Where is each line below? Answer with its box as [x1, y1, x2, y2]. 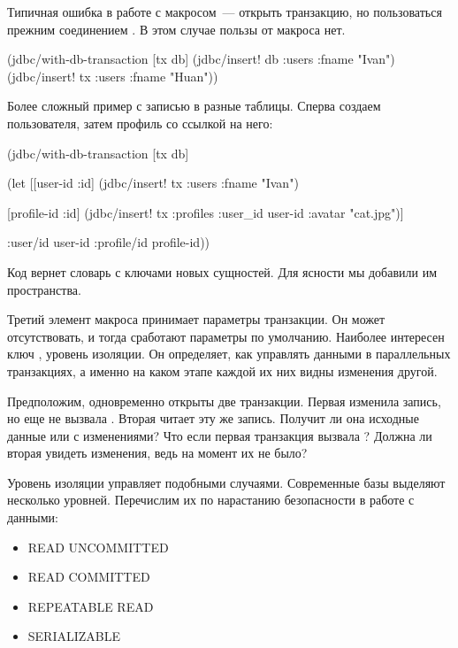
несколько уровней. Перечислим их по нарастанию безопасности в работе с [7, 490, 415, 509]
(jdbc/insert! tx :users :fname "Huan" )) [7, 66, 218, 85]
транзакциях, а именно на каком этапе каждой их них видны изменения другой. [7, 361, 438, 380]
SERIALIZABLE [27, 627, 121, 645]
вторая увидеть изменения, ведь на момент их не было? [7, 444, 308, 462]
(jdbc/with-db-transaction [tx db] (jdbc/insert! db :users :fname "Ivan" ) [7, 50, 395, 68]
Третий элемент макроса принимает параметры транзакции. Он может [7, 310, 385, 328]
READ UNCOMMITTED [27, 537, 169, 556]
